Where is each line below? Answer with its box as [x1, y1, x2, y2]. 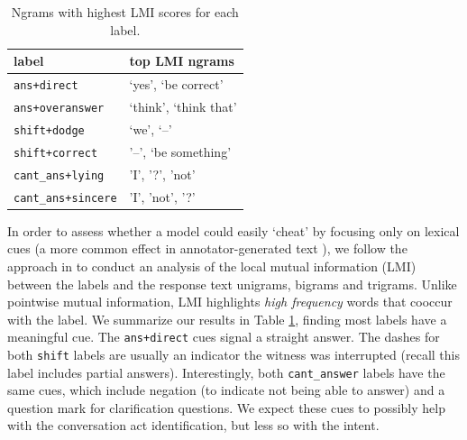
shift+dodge [14, 124, 85, 137]
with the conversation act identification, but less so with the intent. [7, 416, 380, 435]
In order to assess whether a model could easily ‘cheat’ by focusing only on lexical [7, 221, 460, 240]
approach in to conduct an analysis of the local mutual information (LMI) [7, 256, 417, 275]
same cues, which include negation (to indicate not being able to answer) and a [7, 380, 445, 399]
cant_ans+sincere [14, 191, 117, 205]
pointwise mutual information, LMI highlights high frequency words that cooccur [7, 292, 453, 311]
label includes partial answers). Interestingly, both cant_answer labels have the [7, 362, 445, 381]
